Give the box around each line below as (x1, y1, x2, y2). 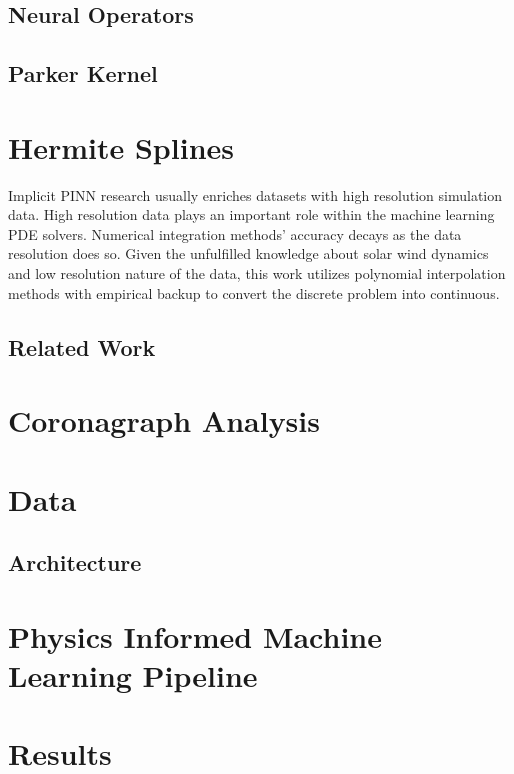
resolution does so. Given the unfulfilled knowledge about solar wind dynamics (8, 243, 489, 264)
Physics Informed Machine (8, 615, 382, 656)
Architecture (8, 547, 142, 578)
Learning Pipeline (8, 654, 258, 695)
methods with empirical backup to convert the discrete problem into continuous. (8, 282, 500, 303)
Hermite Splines (8, 126, 234, 167)
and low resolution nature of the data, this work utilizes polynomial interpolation (8, 263, 506, 284)
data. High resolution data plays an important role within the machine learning (8, 204, 495, 225)
